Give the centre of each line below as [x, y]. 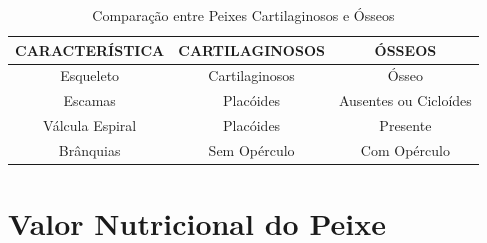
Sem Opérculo [251, 149]
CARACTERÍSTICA [90, 49]
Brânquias [89, 149]
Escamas [89, 100]
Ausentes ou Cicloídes [405, 100]
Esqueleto [90, 75]
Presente [405, 125]
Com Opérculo [405, 149]
